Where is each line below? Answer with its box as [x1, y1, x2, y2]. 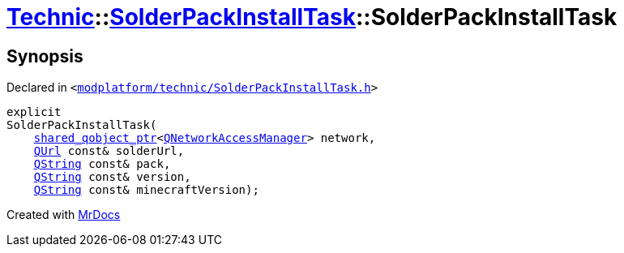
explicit [6, 105, 62, 119]
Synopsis [6, 45, 83, 66]
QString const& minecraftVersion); [33, 183, 259, 197]
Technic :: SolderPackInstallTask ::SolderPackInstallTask [6, 3, 618, 31]
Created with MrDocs [6, 208, 121, 222]
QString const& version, [33, 170, 191, 184]
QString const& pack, [33, 157, 171, 171]
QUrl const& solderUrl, [33, 144, 185, 158]
